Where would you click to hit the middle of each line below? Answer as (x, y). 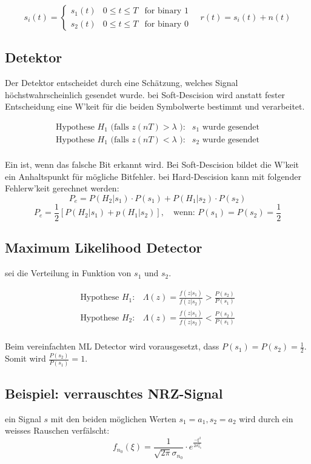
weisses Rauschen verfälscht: (57, 430)
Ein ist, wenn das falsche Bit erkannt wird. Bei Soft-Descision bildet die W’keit (152, 164)
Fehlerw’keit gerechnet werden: (62, 188)
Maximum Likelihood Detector (104, 247)
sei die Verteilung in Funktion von (68, 273)
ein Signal (23, 418)
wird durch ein (266, 418)
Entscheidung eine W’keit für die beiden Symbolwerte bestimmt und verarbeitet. (155, 106)
